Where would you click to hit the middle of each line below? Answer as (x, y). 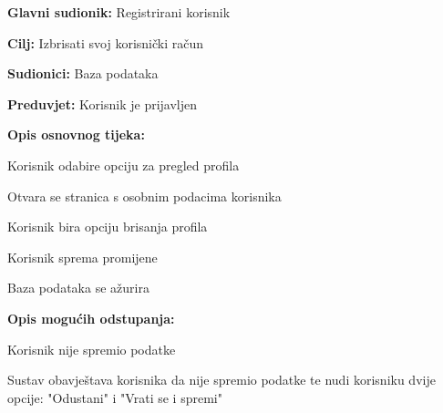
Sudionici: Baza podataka (83, 73)
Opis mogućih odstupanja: (91, 318)
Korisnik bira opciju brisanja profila (108, 227)
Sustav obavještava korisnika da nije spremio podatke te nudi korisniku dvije (221, 380)
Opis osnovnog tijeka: (76, 134)
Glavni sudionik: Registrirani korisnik (119, 12)
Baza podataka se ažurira (78, 288)
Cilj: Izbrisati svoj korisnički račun (106, 42)
